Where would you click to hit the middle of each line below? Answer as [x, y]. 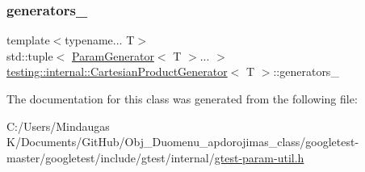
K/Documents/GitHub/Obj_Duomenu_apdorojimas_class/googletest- [183, 142]
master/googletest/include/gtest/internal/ [111, 157]
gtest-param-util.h [259, 157]
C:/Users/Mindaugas [58, 126]
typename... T [100, 40]
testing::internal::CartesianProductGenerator [117, 71]
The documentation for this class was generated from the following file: [182, 99]
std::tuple [30, 55]
